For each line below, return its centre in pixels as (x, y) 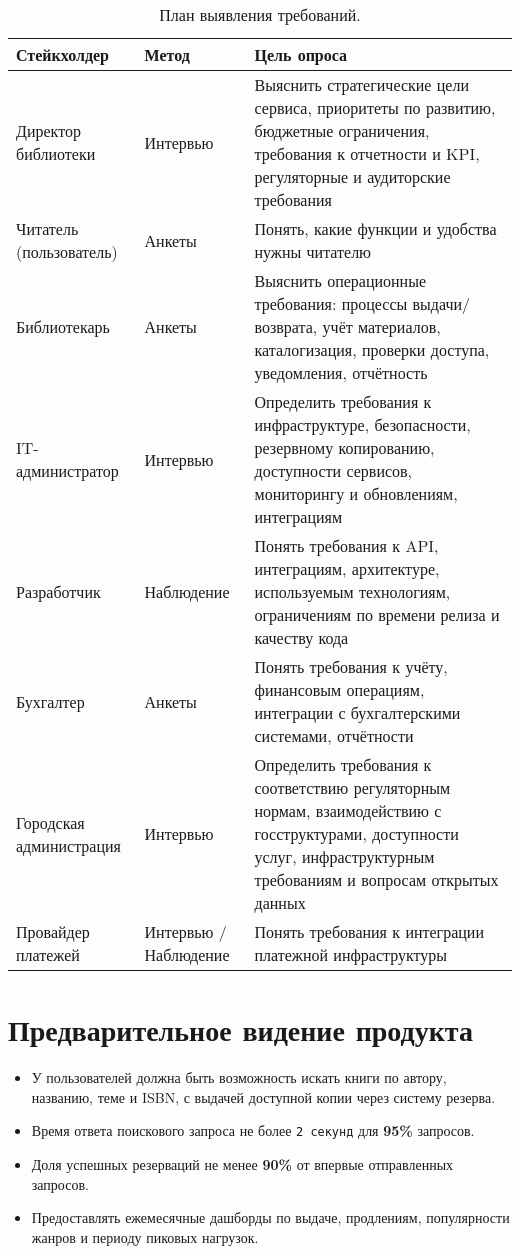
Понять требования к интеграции (369, 931)
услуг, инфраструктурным (344, 856)
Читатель (47, 228)
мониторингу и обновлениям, (356, 493)
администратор (67, 470)
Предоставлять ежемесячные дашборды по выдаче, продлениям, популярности (270, 1217)
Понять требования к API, (346, 545)
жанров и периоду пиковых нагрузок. (145, 1236)
